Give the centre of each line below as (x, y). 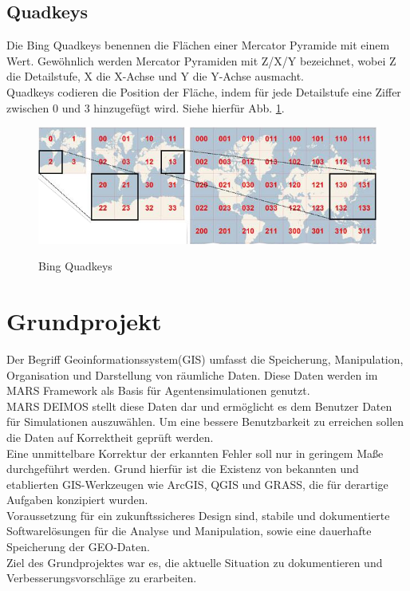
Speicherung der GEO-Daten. (78, 547)
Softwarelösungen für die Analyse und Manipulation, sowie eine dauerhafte (189, 531)
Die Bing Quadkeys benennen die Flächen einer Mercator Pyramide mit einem (198, 45)
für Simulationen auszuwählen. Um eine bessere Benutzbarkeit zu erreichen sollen (205, 422)
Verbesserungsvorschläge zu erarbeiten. (102, 578)
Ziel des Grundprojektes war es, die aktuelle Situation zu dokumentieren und (195, 562)
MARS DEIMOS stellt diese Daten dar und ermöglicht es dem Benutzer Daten (199, 406)
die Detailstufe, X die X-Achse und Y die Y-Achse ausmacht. (156, 76)
